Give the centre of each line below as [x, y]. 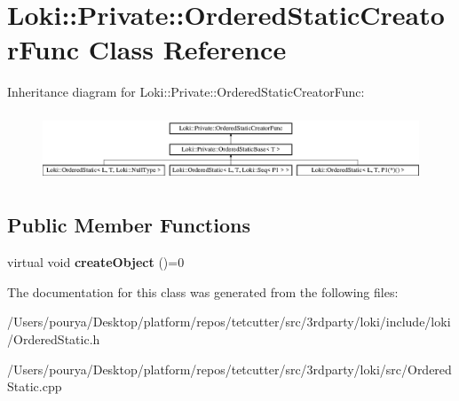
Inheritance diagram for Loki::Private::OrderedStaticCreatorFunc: [186, 92]
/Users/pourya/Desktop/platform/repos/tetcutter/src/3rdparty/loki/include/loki [229, 322]
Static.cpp [35, 386]
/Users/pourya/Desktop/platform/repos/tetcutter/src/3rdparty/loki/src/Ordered [229, 369]
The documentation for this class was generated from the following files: [203, 291]
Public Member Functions [129, 225]
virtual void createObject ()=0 [96, 262]
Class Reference [187, 49]
